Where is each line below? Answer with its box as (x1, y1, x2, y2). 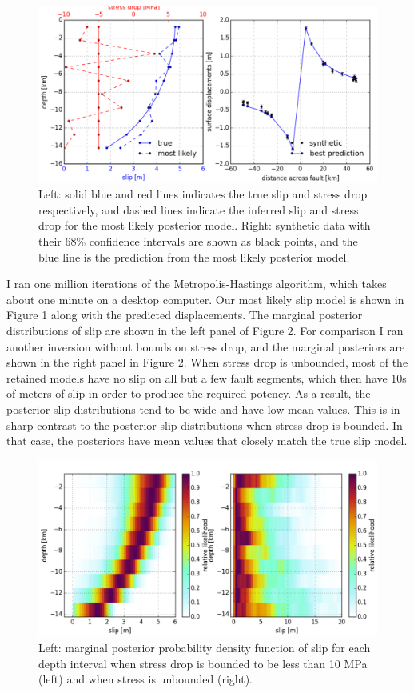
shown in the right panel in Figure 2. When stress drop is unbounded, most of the (6, 354, 408, 371)
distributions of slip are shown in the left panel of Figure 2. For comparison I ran (6, 322, 404, 339)
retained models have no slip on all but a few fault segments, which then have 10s (6, 369, 407, 386)
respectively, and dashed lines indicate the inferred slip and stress (38, 201, 359, 218)
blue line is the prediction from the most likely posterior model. (38, 248, 350, 265)
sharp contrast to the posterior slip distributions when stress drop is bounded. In (6, 416, 403, 433)
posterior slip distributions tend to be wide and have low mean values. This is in (6, 401, 400, 417)
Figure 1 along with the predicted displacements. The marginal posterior (6, 306, 363, 323)
